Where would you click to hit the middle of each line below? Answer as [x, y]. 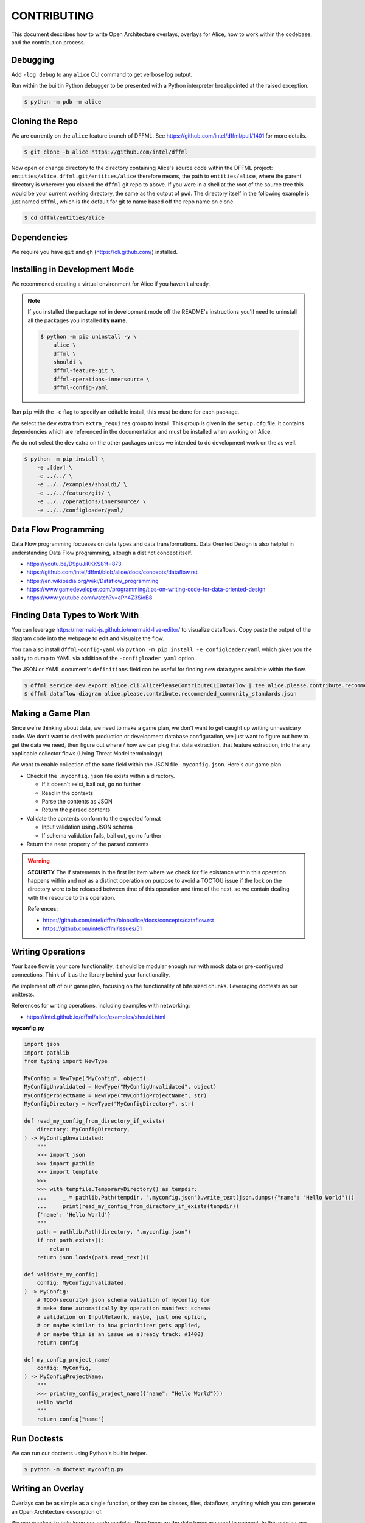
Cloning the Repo [45, 121]
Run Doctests [37, 1439]
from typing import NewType [66, 1061]
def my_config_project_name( [68, 1359]
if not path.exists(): [71, 1240]
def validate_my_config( [61, 1274]
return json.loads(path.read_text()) [93, 1257]
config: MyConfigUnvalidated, [82, 1283]
